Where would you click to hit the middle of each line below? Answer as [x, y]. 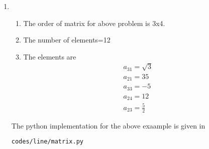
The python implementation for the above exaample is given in [108, 125]
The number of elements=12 [67, 40]
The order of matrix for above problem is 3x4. [94, 23]
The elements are [50, 56]
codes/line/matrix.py [47, 142]
